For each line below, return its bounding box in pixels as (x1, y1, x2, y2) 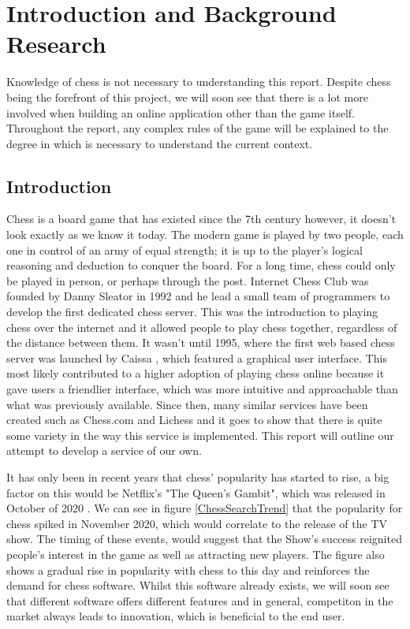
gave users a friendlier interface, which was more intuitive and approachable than (6, 381, 398, 397)
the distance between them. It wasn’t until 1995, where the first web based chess (6, 334, 395, 351)
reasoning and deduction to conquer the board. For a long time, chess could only (6, 257, 396, 274)
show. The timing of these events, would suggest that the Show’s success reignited (6, 530, 402, 547)
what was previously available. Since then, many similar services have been (6, 396, 368, 412)
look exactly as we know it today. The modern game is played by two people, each (6, 226, 404, 243)
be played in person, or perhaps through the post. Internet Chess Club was (6, 272, 369, 288)
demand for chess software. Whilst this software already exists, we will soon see (6, 577, 389, 594)
